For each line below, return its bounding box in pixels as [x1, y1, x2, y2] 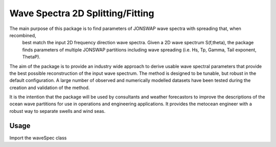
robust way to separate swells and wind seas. [9, 108, 106, 114]
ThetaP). [22, 54, 41, 60]
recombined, [9, 32, 36, 38]
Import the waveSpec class [9, 135, 67, 141]
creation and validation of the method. [9, 84, 90, 91]
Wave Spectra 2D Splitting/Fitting [9, 8, 154, 19]
